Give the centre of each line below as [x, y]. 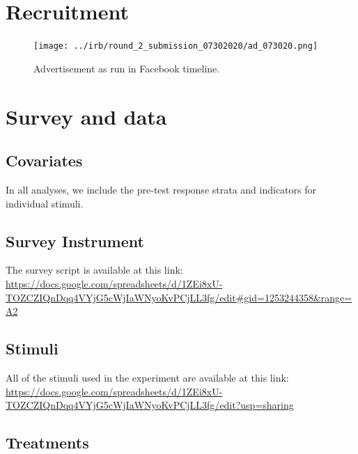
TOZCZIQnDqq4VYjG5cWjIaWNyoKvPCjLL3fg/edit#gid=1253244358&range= [179, 297]
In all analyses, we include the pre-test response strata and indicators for [161, 189]
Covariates [44, 161]
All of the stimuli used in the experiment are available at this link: [147, 377]
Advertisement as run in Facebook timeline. [127, 68]
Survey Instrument [75, 241]
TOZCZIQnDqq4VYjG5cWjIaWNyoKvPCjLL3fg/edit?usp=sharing [150, 405]
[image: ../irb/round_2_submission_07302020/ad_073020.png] [176, 46]
